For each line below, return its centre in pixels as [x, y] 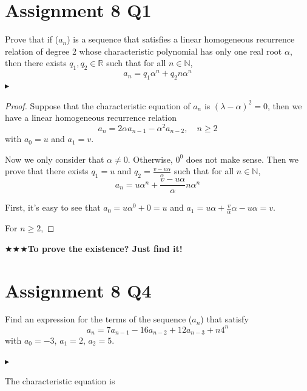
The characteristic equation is [60, 381]
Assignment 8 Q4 [78, 290]
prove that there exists [47, 171]
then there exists [36, 63]
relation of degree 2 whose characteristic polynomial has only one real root [143, 51]
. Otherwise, [150, 159]
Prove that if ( [32, 39]
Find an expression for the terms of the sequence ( [99, 319]
